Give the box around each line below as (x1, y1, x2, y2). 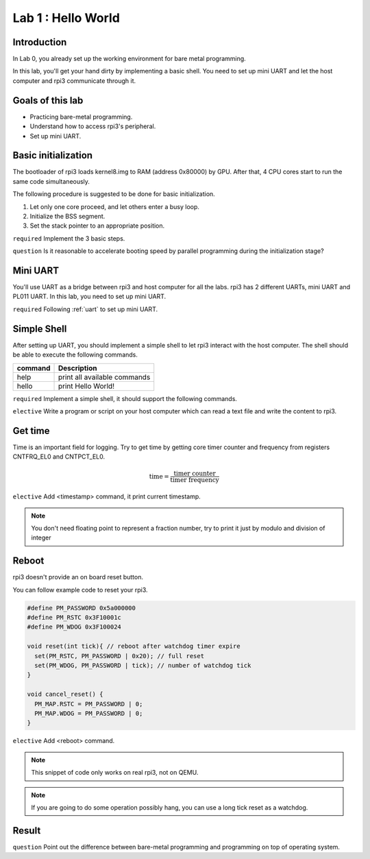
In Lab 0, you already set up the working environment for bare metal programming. (12, 55, 246, 63)
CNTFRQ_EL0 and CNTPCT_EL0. (12, 452, 106, 461)
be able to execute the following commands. (12, 350, 138, 359)
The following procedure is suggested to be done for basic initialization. (12, 190, 215, 198)
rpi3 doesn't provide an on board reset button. (12, 573, 144, 581)
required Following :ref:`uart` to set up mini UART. (12, 305, 158, 313)
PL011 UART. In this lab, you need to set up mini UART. (12, 292, 166, 301)
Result (12, 825, 41, 836)
